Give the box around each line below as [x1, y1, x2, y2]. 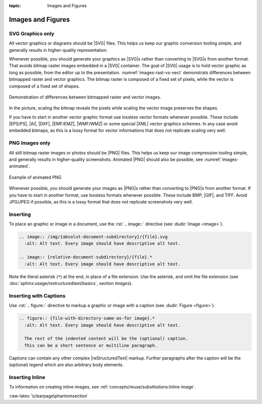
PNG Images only [9, 140, 51, 146]
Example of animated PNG [9, 174, 62, 180]
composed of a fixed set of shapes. [9, 83, 80, 89]
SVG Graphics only [9, 30, 54, 37]
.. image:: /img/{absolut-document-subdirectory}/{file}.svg [19, 234, 168, 240]
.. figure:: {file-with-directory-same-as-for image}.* [19, 315, 155, 321]
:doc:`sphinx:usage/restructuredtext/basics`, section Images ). [9, 280, 133, 286]
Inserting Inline [9, 373, 46, 380]
